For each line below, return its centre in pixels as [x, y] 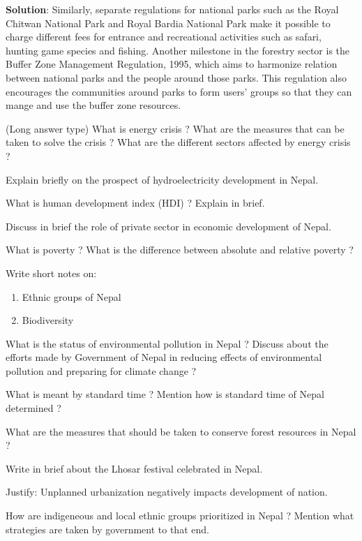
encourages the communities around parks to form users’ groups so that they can [179, 91]
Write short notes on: [51, 273]
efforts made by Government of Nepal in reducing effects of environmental [164, 357]
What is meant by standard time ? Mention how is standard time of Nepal [165, 394]
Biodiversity [48, 320]
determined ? [33, 408]
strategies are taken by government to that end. [107, 529]
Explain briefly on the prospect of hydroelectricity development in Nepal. [162, 179]
